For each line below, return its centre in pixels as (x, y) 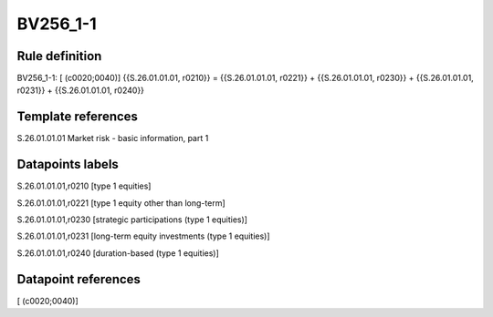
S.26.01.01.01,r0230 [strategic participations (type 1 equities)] (132, 220)
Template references (78, 117)
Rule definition (59, 56)
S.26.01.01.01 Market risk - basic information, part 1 (113, 138)
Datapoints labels (68, 164)
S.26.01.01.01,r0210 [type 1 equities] (84, 186)
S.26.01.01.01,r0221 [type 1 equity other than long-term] (121, 203)
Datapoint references (79, 279)
